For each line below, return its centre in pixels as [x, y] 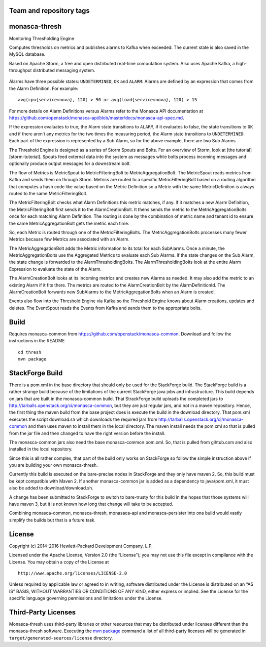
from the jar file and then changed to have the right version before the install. [87, 433]
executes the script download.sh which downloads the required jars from [83, 419]
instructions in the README [37, 341]
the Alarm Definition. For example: [44, 88]
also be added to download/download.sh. [51, 488]
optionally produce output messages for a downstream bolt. [70, 163]
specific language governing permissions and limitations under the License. [86, 598]
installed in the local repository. [41, 449]
